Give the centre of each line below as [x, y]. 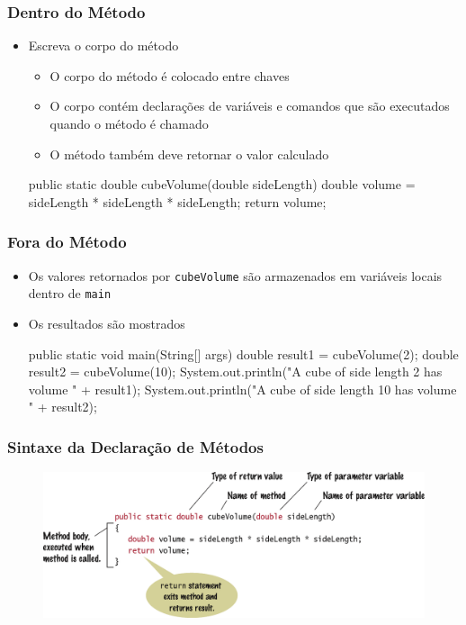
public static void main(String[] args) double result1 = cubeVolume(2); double [243, 353]
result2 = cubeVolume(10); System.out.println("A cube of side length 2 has [235, 371]
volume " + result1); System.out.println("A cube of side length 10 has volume [242, 389]
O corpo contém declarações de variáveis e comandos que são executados [250, 106]
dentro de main [70, 293]
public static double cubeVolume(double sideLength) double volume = [222, 184]
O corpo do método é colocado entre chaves [170, 75]
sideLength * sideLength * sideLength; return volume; [177, 201]
